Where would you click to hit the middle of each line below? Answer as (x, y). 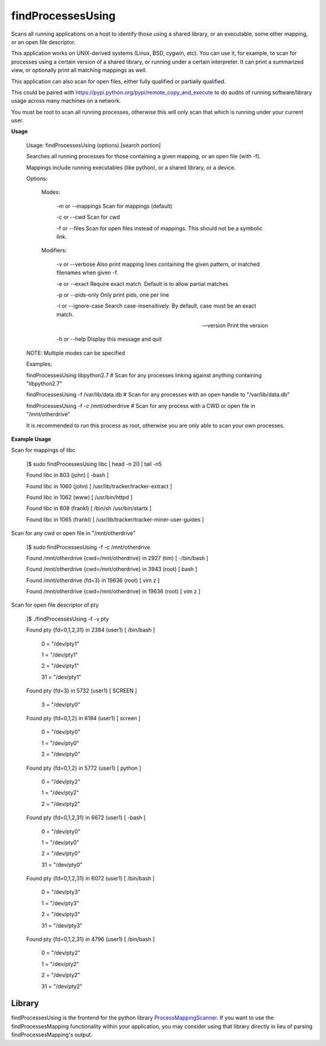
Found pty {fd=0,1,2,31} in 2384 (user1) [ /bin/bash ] (91, 630)
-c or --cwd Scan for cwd (88, 217)
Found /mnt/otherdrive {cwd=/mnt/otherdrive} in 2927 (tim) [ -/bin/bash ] (117, 558)
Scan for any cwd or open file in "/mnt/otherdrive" (73, 533)
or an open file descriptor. (43, 42)
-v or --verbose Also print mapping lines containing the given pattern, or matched (158, 264)
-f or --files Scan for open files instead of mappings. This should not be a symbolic (159, 228)
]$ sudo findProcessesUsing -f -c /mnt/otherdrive (88, 547)
